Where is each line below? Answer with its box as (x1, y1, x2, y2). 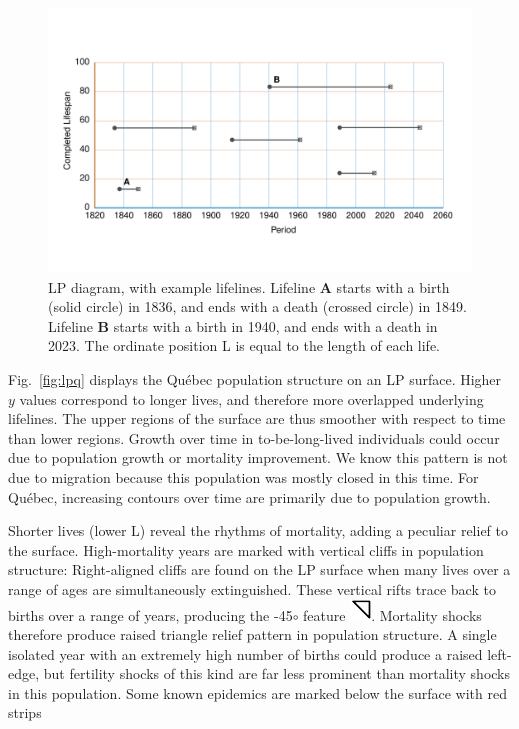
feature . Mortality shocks (303, 604, 482, 625)
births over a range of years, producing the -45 (8, 604, 293, 625)
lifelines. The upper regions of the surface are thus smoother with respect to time (8, 408, 506, 429)
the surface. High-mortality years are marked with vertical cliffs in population (8, 539, 484, 560)
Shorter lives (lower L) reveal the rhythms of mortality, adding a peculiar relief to (8, 520, 509, 541)
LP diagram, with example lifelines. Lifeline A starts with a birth (48, 276, 450, 297)
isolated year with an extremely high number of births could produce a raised (8, 643, 483, 664)
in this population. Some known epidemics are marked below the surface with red (8, 682, 507, 703)
